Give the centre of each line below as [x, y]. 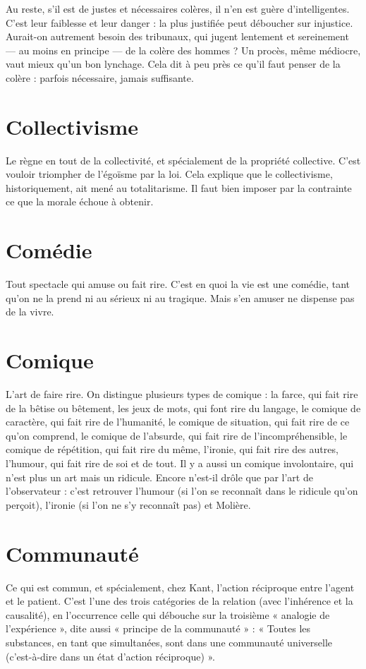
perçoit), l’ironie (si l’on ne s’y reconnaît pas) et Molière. [128, 504]
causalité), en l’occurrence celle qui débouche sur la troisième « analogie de [168, 614]
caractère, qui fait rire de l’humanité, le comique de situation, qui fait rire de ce [178, 422]
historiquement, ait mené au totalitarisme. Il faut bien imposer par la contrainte [179, 187]
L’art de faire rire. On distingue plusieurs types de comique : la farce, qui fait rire [182, 394]
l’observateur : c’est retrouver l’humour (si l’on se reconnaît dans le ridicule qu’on [182, 491]
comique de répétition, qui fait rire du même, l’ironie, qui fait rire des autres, [172, 449]
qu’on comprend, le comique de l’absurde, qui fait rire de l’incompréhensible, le [177, 435]
